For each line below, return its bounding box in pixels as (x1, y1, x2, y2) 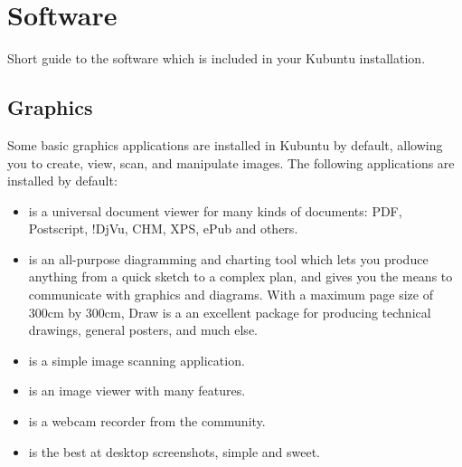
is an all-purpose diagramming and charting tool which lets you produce (28, 249, 429, 268)
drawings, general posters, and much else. (28, 320, 258, 339)
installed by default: (7, 171, 118, 190)
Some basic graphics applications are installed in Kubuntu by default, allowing (7, 135, 443, 154)
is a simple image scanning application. (28, 350, 245, 369)
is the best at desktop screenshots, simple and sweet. (28, 442, 321, 461)
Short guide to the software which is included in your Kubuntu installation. (7, 49, 426, 68)
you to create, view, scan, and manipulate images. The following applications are (7, 153, 455, 172)
